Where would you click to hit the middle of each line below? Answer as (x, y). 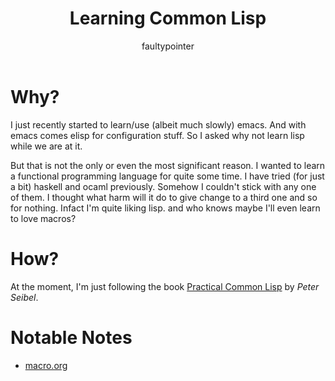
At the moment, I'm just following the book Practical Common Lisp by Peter (165, 286)
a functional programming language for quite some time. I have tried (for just (167, 176)
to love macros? (43, 218)
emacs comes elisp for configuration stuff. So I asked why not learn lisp (157, 135)
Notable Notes (71, 337)
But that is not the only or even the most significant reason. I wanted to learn (168, 165)
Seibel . (24, 297)
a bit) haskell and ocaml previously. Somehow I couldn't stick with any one (163, 186)
